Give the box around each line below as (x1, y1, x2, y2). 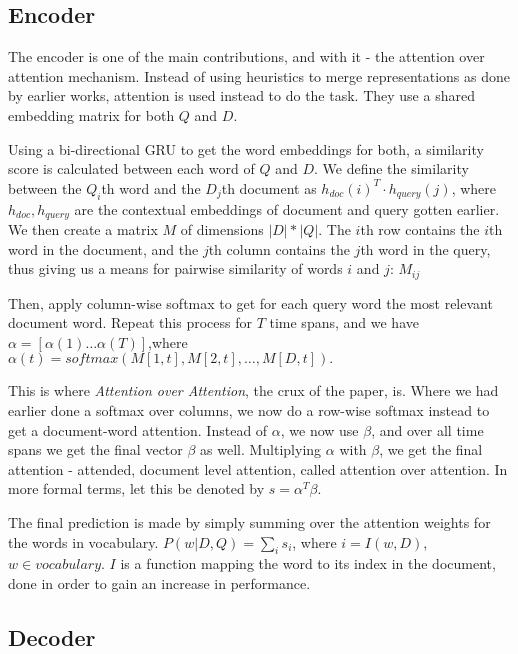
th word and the (101, 177, 201, 198)
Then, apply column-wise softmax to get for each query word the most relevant (8, 292, 493, 313)
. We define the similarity (313, 158, 469, 179)
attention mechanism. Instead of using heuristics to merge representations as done (8, 65, 511, 86)
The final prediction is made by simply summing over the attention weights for (8, 512, 491, 532)
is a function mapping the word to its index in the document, (120, 553, 496, 574)
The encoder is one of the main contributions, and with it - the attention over (8, 46, 485, 67)
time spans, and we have (269, 312, 419, 333)
